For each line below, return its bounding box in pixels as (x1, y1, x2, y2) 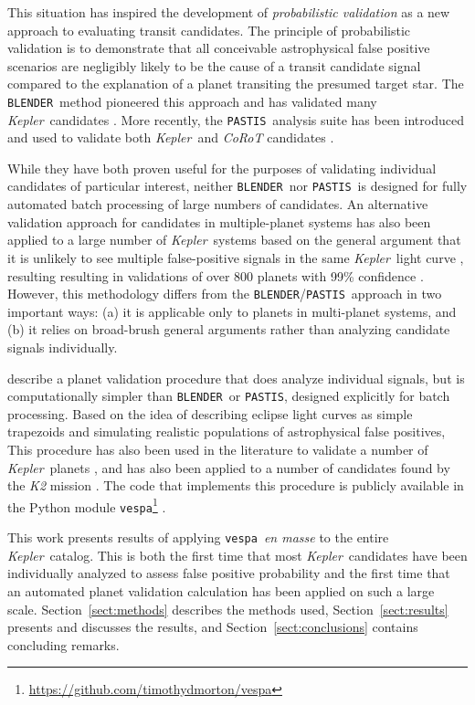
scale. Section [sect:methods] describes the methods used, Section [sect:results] (7, 599, 449, 618)
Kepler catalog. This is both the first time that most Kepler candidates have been (7, 545, 468, 564)
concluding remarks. (7, 635, 120, 654)
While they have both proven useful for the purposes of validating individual (7, 158, 437, 177)
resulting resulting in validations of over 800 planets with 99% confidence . (7, 266, 424, 285)
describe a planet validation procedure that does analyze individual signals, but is (7, 368, 465, 387)
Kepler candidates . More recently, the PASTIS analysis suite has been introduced (7, 110, 464, 129)
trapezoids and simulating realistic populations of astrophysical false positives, (7, 422, 446, 441)
